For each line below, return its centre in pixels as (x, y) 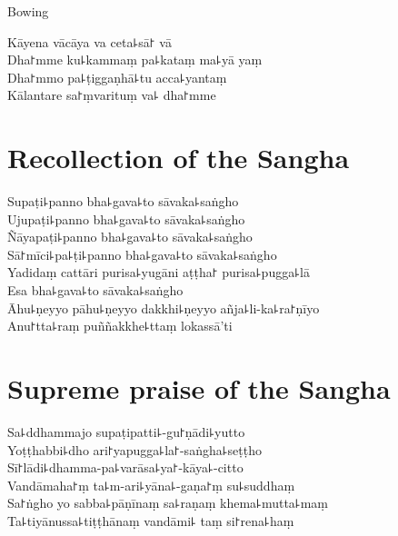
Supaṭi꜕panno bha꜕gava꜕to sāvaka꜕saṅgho (123, 201)
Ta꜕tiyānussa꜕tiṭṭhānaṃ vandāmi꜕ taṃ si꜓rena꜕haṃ (151, 520)
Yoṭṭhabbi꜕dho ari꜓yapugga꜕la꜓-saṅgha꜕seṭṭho (134, 449)
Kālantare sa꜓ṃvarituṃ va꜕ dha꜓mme (112, 95)
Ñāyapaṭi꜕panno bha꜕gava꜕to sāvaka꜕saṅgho (130, 237)
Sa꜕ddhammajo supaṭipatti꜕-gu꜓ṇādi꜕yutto (126, 431)
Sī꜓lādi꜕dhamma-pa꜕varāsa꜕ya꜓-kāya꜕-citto (125, 467)
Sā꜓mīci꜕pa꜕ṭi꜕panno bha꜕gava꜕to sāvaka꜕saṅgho (142, 254)
